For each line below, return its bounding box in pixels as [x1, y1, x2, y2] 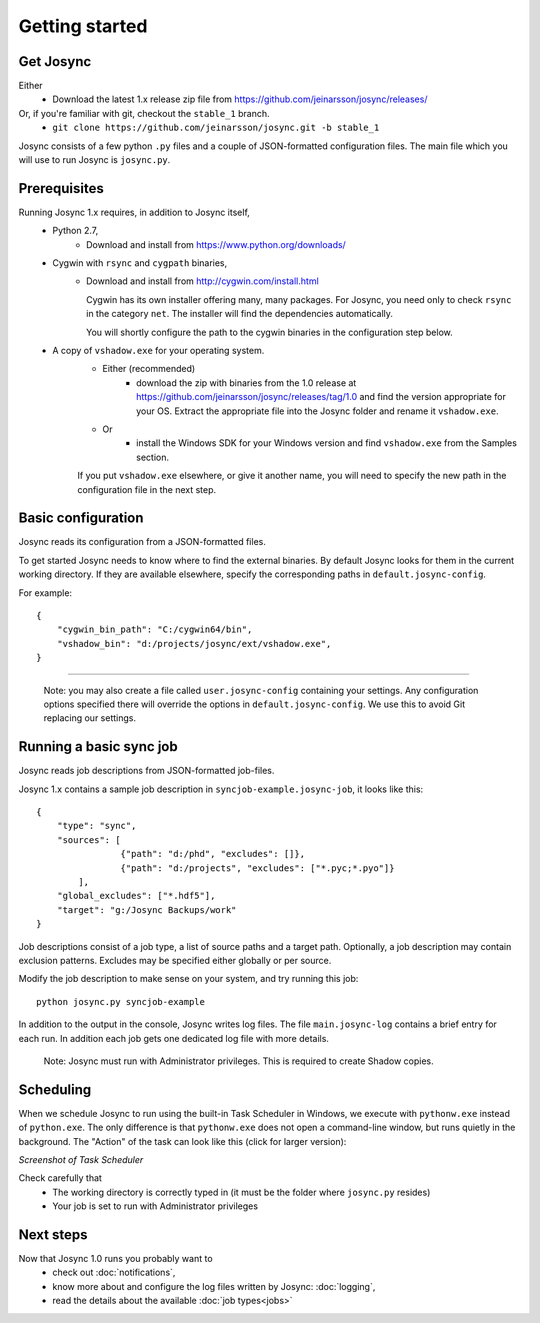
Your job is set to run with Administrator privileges [52, 1200, 259, 1212]
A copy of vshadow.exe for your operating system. [52, 345, 265, 357]
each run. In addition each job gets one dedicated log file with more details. [18, 1032, 330, 1044]
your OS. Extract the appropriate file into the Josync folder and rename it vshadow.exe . [136, 405, 499, 417]
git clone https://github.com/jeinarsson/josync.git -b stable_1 [52, 122, 380, 134]
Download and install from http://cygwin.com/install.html [86, 275, 319, 287]
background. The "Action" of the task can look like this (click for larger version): [18, 1135, 347, 1147]
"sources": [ [56, 834, 121, 845]
